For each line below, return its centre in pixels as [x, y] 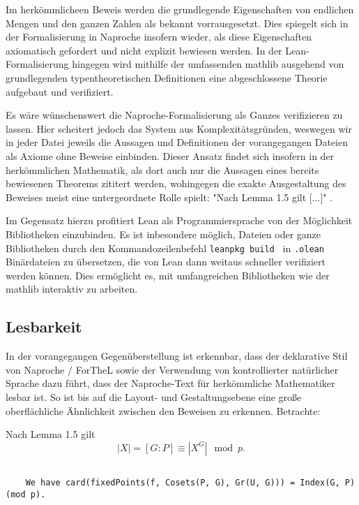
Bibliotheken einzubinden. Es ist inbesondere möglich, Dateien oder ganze [163, 234]
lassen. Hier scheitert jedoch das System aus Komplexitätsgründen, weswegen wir [179, 128]
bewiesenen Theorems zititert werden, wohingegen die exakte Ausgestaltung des [176, 183]
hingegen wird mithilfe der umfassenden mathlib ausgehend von [208, 64]
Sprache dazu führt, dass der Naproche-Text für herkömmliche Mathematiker [170, 383]
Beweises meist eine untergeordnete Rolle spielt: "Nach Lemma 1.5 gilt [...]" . [169, 197]
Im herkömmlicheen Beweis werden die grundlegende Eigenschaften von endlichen [180, 9]
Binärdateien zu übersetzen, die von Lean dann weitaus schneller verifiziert [166, 262]
